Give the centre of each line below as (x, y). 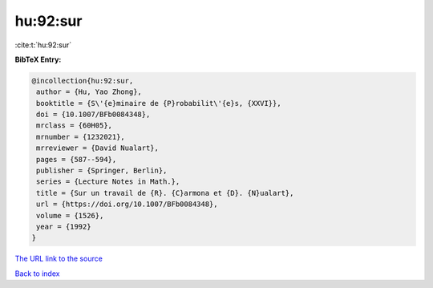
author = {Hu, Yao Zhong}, (89, 92)
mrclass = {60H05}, (74, 126)
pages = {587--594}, (77, 159)
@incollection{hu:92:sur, (83, 81)
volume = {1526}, (70, 215)
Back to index (37, 274)
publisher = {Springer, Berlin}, (102, 171)
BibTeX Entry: (38, 59)
